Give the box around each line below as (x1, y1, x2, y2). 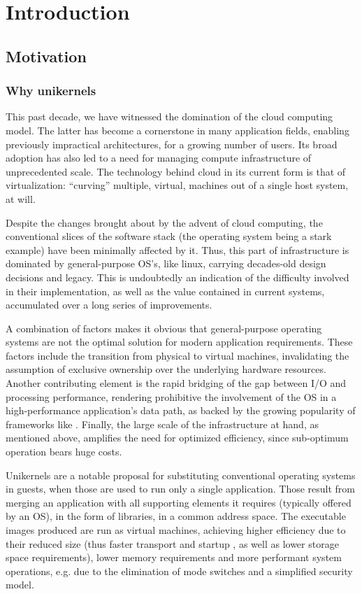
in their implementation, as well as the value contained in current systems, (6, 283, 325, 298)
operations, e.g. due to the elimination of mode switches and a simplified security (6, 563, 353, 578)
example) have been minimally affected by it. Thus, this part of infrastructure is (6, 242, 349, 257)
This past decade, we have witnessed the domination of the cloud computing (6, 109, 333, 124)
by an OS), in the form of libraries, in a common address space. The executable (6, 509, 346, 523)
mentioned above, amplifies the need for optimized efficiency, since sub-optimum (6, 430, 349, 445)
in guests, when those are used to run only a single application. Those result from (6, 481, 356, 496)
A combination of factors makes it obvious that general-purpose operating (6, 320, 322, 335)
